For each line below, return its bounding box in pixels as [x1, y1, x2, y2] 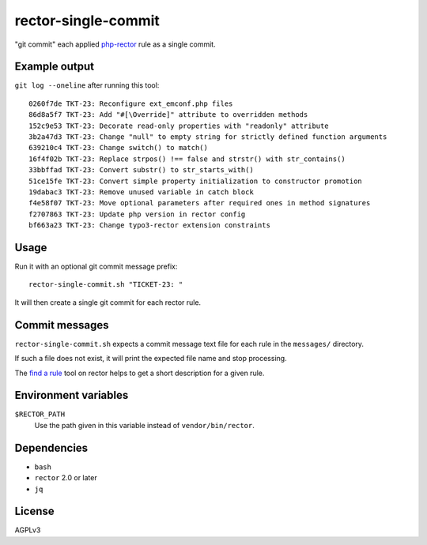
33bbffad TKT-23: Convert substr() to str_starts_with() [28, 166, 255, 175]
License [14, 505, 55, 518]
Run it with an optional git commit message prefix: [14, 261, 178, 272]
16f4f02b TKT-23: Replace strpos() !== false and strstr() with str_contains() [28, 154, 346, 163]
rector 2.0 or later [34, 473, 98, 483]
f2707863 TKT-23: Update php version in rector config [28, 209, 246, 219]
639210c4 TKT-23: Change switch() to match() [28, 143, 209, 152]
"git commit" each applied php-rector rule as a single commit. [14, 39, 217, 49]
